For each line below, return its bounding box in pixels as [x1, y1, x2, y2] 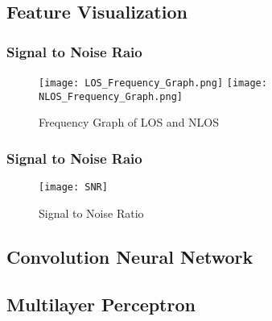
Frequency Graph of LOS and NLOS [39, 114, 220, 131]
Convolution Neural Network [6, 244, 253, 269]
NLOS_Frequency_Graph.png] [39, 90, 183, 102]
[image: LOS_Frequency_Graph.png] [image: [39, 77, 267, 89]
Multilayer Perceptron [6, 291, 196, 316]
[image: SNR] [39, 181, 108, 194]
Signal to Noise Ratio [39, 204, 144, 221]
